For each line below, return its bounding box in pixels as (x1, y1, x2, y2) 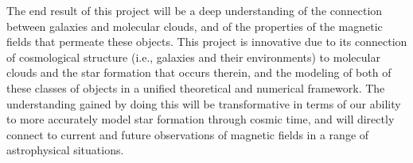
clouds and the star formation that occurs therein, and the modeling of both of (6, 64, 392, 81)
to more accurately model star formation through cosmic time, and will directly (6, 111, 395, 127)
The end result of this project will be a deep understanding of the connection (6, 2, 383, 18)
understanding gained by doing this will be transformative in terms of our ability (6, 95, 401, 112)
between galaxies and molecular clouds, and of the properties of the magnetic (6, 17, 383, 34)
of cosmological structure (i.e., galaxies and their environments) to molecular (6, 48, 380, 65)
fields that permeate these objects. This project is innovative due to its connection (6, 33, 407, 50)
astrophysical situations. (6, 142, 124, 158)
